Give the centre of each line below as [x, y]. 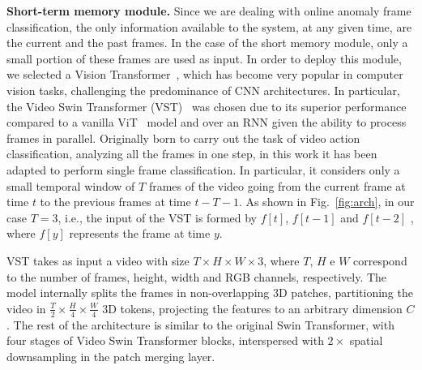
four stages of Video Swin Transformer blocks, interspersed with [165, 340]
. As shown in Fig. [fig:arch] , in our [326, 202]
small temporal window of [71, 185]
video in [26, 308]
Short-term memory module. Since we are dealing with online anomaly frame [209, 11]
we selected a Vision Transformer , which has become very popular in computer [205, 74]
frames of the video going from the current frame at [277, 185]
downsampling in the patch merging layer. [111, 356]
